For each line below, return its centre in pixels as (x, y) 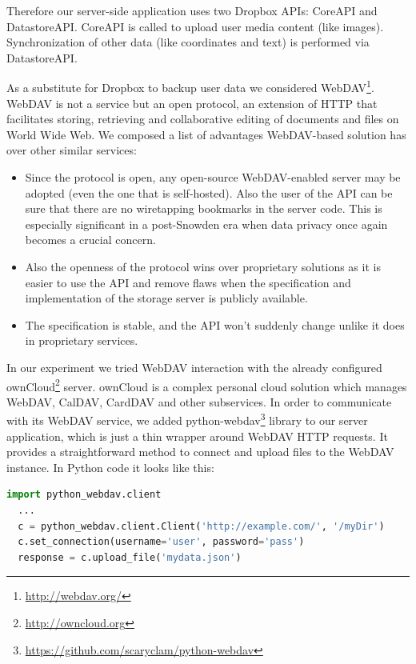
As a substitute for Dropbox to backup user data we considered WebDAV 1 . (190, 86)
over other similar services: (72, 150)
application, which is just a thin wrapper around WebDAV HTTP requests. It (197, 436)
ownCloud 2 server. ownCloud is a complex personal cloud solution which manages (207, 385)
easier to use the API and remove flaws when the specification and (188, 282)
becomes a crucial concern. (90, 240)
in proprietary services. (82, 340)
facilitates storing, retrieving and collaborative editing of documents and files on (203, 119)
